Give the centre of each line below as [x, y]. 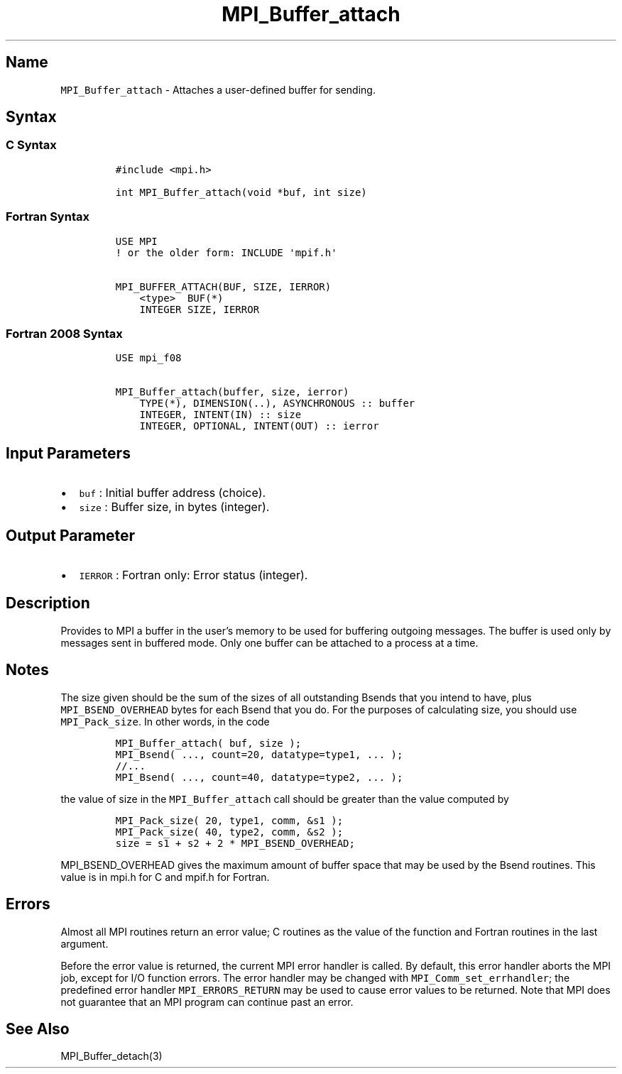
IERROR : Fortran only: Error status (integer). [193, 575]
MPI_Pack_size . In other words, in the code [165, 721]
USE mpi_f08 [148, 358]
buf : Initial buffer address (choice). [173, 493]
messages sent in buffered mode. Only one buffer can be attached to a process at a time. [269, 642]
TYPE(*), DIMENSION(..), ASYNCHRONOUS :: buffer [277, 404]
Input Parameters [68, 453]
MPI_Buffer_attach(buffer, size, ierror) [232, 392]
